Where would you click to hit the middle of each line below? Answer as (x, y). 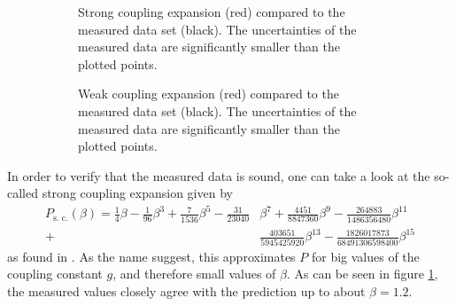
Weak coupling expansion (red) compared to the (209, 94)
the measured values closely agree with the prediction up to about (186, 290)
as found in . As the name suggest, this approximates (151, 256)
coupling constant (55, 274)
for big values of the (365, 256)
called (23, 193)
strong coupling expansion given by (137, 193)
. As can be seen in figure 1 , (362, 274)
